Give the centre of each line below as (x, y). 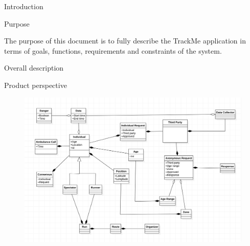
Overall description (34, 68)
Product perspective (36, 85)
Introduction (24, 6)
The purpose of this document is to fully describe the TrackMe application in (125, 41)
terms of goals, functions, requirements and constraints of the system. (113, 50)
